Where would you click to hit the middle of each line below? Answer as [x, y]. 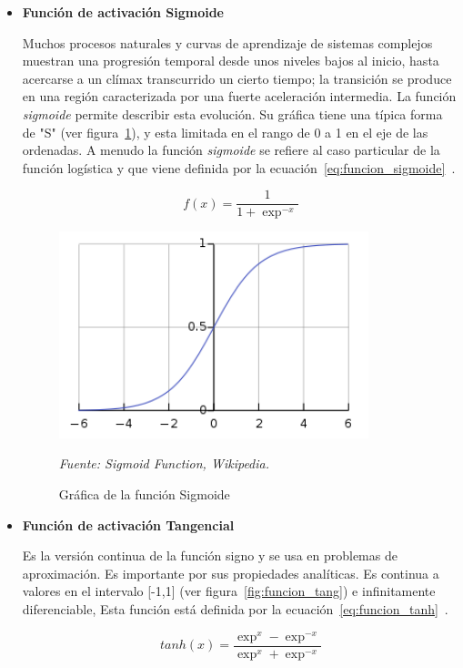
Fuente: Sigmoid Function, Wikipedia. [164, 463]
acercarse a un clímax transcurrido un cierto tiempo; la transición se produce [237, 78]
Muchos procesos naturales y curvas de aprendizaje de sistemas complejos [227, 42]
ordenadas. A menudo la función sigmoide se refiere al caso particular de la [231, 150]
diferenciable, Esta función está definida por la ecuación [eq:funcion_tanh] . [235, 608]
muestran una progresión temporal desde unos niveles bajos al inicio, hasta [231, 61]
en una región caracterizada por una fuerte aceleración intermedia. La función [239, 96]
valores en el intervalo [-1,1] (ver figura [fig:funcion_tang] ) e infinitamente [229, 591]
